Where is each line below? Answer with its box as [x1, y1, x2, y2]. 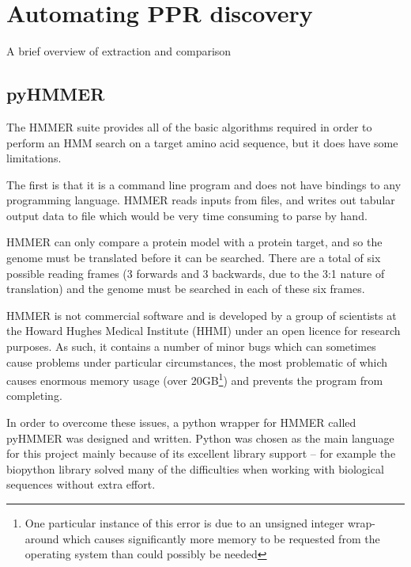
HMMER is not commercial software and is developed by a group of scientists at [6, 306, 397, 323]
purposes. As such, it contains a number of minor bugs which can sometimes [6, 338, 376, 355]
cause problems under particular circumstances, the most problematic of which [6, 353, 388, 370]
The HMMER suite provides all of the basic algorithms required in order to [6, 118, 372, 135]
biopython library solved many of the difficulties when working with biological [6, 460, 384, 477]
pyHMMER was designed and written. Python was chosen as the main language [6, 429, 394, 446]
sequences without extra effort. [6, 476, 156, 493]
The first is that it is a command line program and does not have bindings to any [6, 176, 402, 192]
